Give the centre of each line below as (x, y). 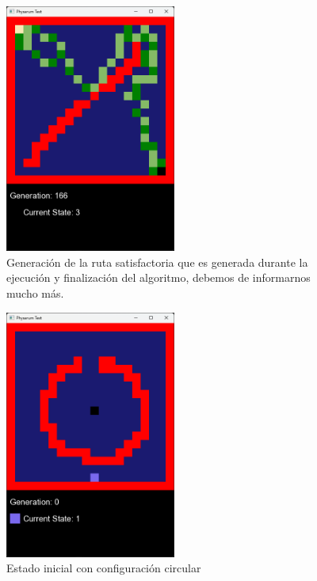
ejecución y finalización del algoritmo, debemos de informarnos (158, 277)
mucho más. (35, 292)
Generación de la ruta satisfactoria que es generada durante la (157, 262)
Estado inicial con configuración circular (104, 568)
